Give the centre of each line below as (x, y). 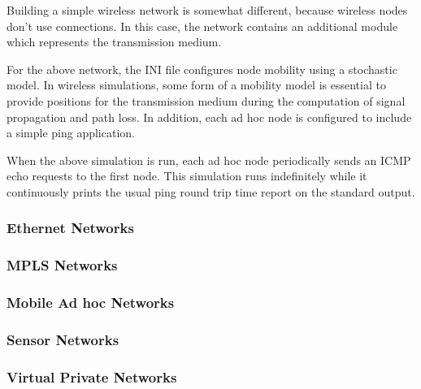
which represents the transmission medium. (114, 42)
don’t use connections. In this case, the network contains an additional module (202, 26)
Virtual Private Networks (92, 376)
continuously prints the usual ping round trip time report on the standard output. (211, 191)
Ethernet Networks (70, 228)
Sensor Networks (63, 339)
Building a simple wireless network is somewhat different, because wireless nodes (207, 10)
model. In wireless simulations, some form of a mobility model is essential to (196, 85)
